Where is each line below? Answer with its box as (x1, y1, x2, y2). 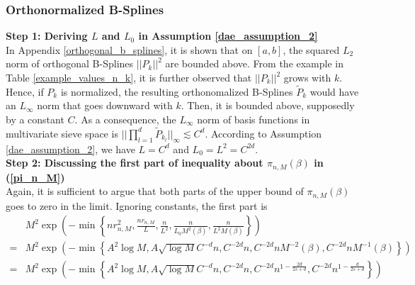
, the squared (283, 42, 340, 57)
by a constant (6, 112, 64, 126)
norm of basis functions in (197, 112, 310, 126)
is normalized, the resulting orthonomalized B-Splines (60, 84, 293, 99)
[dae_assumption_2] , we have (6, 141, 135, 156)
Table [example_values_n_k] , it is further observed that (6, 70, 252, 84)
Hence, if (6, 84, 44, 99)
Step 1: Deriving (6, 28, 88, 43)
